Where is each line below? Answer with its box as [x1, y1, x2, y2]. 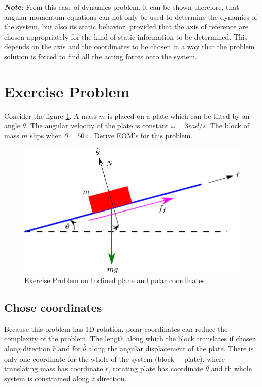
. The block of [206, 120, 249, 131]
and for [58, 343, 81, 354]
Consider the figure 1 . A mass [4, 110, 96, 121]
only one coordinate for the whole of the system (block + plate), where [4, 353, 225, 364]
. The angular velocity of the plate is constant [26, 120, 169, 131]
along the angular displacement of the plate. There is [88, 343, 254, 354]
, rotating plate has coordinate [108, 363, 203, 374]
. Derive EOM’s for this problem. [89, 130, 193, 140]
